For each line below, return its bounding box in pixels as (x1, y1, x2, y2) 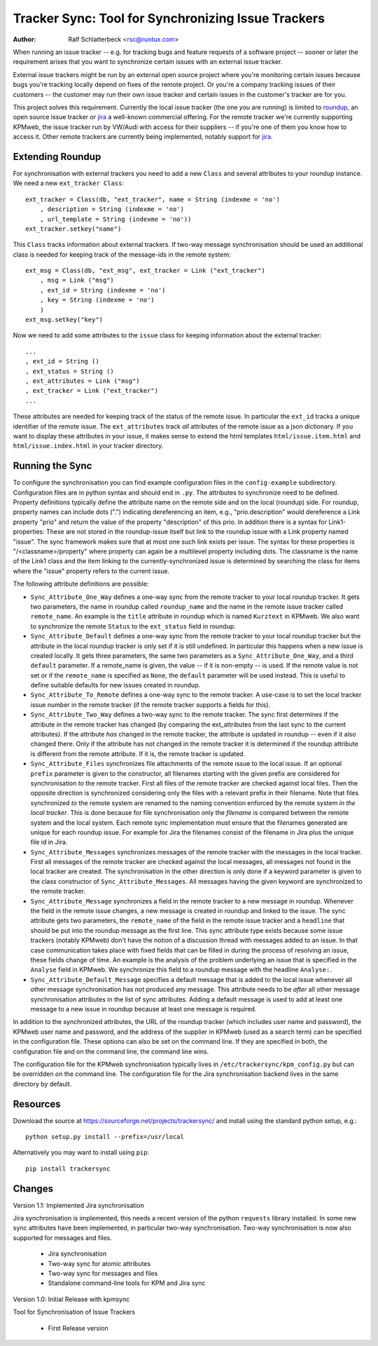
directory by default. (13, 1079, 72, 1088)
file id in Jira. (30, 838, 68, 847)
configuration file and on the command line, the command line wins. (13, 1047, 209, 1056)
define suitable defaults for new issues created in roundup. (30, 681, 201, 689)
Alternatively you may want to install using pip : (13, 1148, 150, 1157)
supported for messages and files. (13, 1233, 112, 1241)
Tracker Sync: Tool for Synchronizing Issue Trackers (13, 11, 325, 26)
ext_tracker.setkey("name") (25, 224, 122, 233)
